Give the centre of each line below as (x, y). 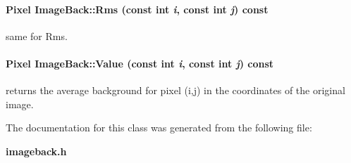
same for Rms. (37, 35)
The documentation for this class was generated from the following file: (159, 128)
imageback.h (36, 151)
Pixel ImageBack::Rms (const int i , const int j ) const (137, 9)
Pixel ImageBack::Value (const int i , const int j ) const (140, 63)
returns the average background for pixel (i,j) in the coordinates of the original (175, 90)
